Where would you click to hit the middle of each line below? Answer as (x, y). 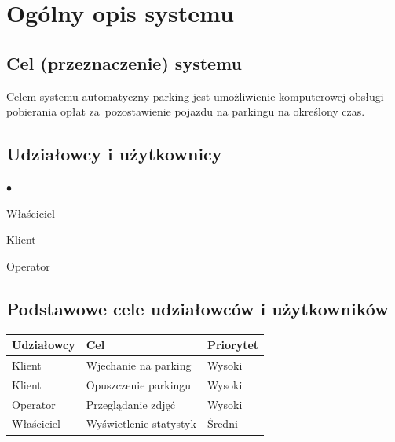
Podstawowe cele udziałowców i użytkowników (197, 308)
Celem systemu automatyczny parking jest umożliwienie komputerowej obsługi (195, 96)
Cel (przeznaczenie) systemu (124, 63)
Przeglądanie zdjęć (131, 404)
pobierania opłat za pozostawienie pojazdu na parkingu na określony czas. (186, 111)
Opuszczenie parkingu (139, 384)
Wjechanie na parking (139, 365)
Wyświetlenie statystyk (141, 424)
